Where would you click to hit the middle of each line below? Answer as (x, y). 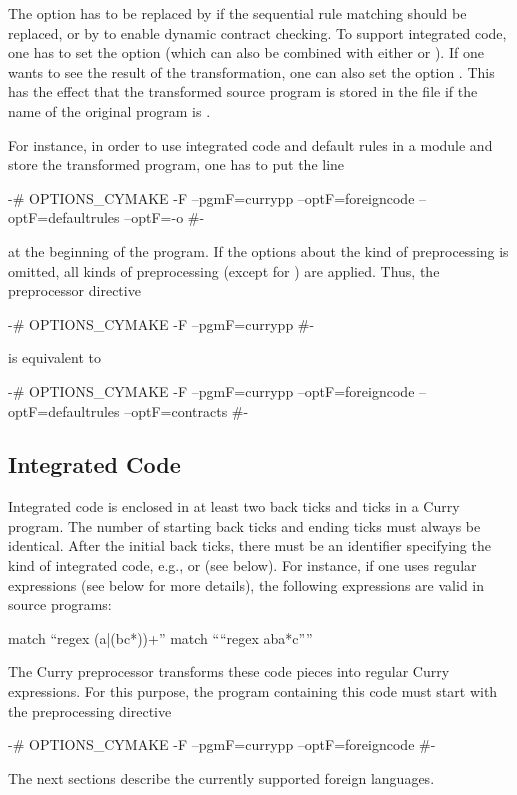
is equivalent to (55, 357)
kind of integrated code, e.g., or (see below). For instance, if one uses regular (242, 565)
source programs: (60, 604)
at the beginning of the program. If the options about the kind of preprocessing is (258, 250)
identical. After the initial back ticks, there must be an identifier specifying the (249, 545)
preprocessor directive (74, 290)
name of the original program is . (109, 110)
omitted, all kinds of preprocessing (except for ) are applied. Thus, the (224, 270)
